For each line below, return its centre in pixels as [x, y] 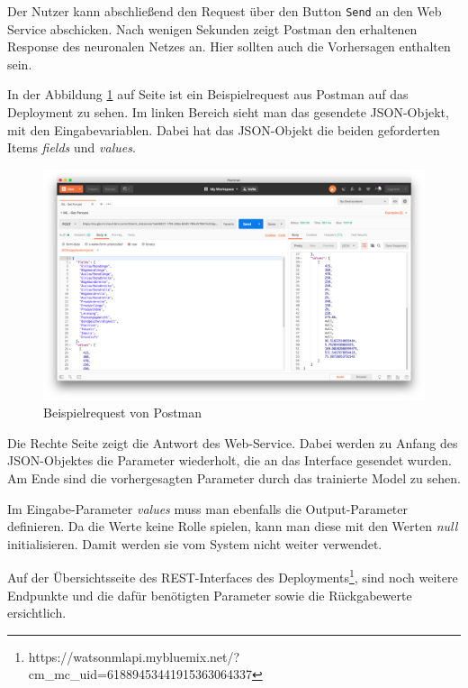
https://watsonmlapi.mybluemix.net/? [134, 656]
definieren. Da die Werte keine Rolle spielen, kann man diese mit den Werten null [233, 526]
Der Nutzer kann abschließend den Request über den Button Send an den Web [225, 11]
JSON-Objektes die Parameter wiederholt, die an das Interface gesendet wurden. [229, 460]
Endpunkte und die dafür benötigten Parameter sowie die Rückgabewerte [210, 595]
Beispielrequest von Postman [123, 413]
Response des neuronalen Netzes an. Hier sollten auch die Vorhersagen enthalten [229, 46]
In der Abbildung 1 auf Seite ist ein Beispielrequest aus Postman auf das [208, 94]
